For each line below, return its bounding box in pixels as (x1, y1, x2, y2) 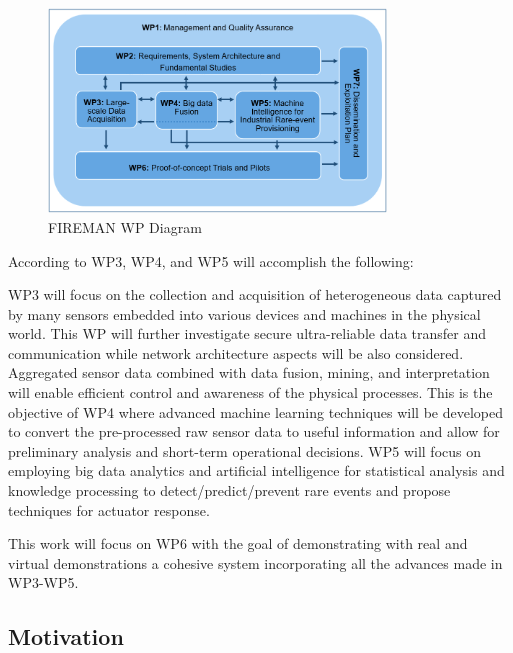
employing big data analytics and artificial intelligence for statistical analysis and (8, 460, 505, 481)
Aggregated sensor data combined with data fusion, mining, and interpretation (8, 362, 490, 383)
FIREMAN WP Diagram (48, 216, 202, 237)
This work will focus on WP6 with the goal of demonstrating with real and (8, 533, 468, 554)
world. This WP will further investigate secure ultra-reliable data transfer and (8, 323, 487, 344)
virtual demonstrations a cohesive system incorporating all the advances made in (8, 552, 503, 573)
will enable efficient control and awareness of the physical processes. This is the (8, 382, 493, 403)
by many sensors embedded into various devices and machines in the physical (8, 303, 481, 324)
